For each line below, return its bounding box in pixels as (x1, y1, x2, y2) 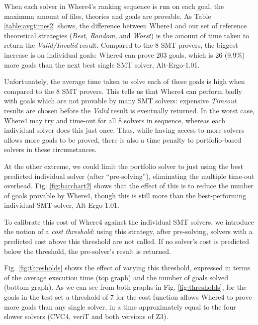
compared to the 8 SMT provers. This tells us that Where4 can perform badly (4, 85, 242, 96)
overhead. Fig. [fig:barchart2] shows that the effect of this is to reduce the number (4, 180, 254, 191)
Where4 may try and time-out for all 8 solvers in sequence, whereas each (4, 115, 225, 125)
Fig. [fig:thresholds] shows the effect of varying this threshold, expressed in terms (4, 262, 251, 273)
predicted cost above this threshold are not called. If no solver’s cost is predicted (4, 236, 250, 246)
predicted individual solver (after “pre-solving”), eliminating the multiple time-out (4, 170, 255, 181)
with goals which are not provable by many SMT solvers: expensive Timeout (4, 95, 237, 106)
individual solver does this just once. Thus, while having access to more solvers (4, 125, 244, 135)
